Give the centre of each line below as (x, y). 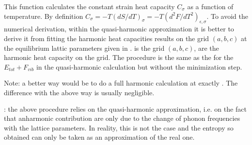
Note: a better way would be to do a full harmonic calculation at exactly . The (121, 83)
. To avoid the (227, 16)
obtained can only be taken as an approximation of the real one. (99, 137)
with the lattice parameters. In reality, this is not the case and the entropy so (119, 127)
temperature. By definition (44, 16)
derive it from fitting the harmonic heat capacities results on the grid (107, 38)
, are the (206, 48)
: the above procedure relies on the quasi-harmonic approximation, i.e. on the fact (125, 109)
